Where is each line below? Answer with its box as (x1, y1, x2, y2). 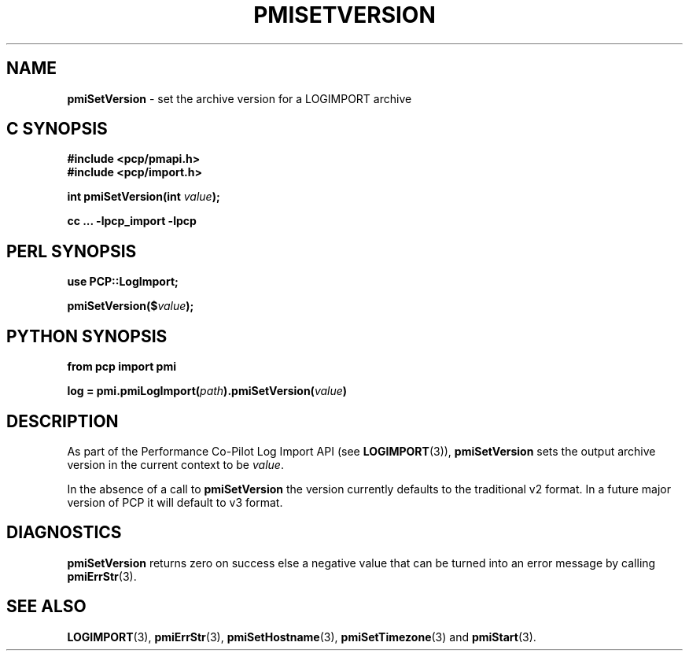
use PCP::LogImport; (67, 275, 179, 289)
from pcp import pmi (67, 360, 176, 374)
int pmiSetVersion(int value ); (67, 190, 220, 204)
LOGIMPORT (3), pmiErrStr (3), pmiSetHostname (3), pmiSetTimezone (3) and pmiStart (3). (67, 629, 536, 644)
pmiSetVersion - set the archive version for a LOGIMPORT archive (67, 91, 412, 105)
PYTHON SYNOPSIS (6, 326, 168, 346)
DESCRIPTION (6, 411, 119, 431)
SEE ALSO (6, 596, 87, 617)
